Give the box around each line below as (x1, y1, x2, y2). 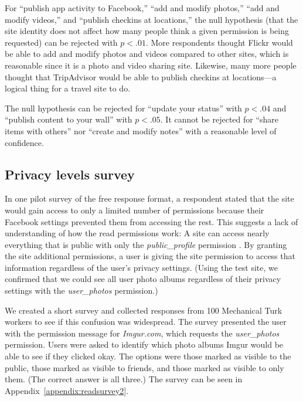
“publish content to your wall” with (5, 113, 132, 125)
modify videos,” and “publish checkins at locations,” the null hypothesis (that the (5, 13, 298, 25)
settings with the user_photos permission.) (5, 284, 158, 297)
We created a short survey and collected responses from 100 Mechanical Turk (5, 304, 282, 316)
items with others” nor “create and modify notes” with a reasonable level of (5, 124, 277, 137)
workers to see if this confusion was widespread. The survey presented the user (5, 315, 287, 328)
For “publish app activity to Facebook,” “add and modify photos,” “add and (5, 2, 280, 13)
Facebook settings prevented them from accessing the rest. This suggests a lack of (5, 215, 298, 227)
